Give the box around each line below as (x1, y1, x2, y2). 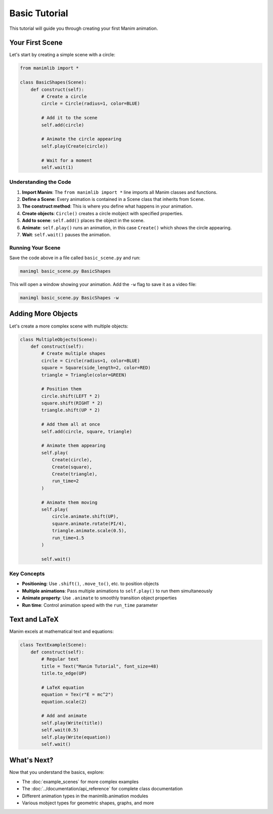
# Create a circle (41, 94, 87, 99)
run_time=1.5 (52, 535, 84, 541)
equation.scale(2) (41, 699, 87, 705)
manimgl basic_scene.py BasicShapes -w (20, 295, 119, 301)
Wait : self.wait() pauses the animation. (22, 231, 111, 237)
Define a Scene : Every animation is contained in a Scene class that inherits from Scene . (22, 196, 205, 202)
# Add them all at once (41, 422, 101, 427)
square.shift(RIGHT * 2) (41, 400, 103, 406)
